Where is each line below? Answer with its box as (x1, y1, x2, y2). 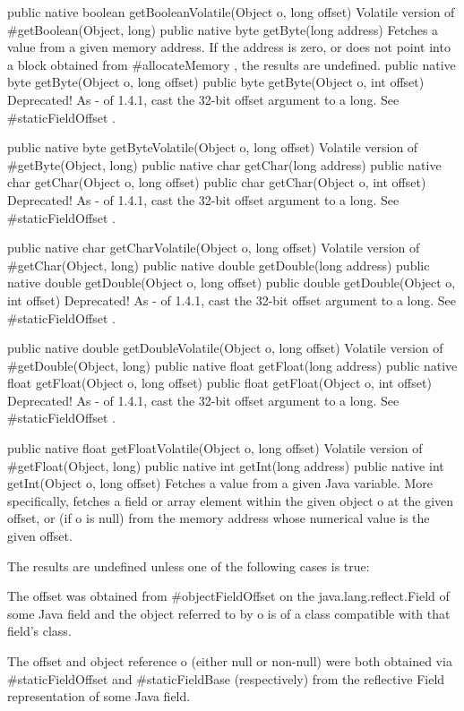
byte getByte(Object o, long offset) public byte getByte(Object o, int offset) (7, 73, 425, 91)
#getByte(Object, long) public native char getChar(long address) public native (7, 155, 442, 174)
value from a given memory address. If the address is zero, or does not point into (7, 38, 451, 56)
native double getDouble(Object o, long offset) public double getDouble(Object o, (7, 273, 456, 292)
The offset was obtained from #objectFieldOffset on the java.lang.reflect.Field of (7, 587, 450, 605)
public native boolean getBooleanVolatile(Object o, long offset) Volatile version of (7, 3, 455, 21)
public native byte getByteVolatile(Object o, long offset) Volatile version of (7, 138, 418, 157)
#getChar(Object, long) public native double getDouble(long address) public (7, 255, 430, 274)
